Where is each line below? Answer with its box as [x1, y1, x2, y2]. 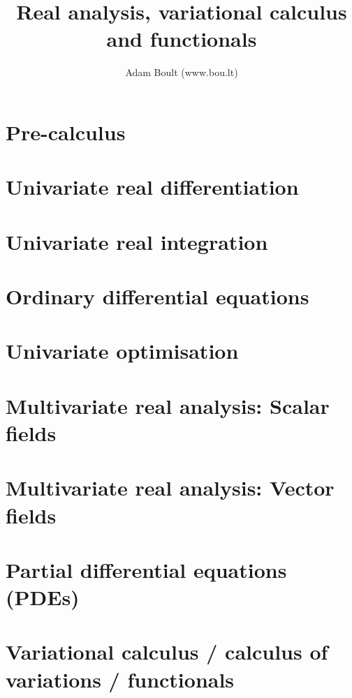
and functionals [106, 24, 257, 53]
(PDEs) [6, 583, 80, 611]
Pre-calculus [6, 117, 126, 146]
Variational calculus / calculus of [6, 637, 328, 666]
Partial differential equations [6, 555, 287, 584]
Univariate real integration [6, 227, 268, 255]
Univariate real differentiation [6, 172, 299, 201]
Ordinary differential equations [6, 282, 309, 311]
